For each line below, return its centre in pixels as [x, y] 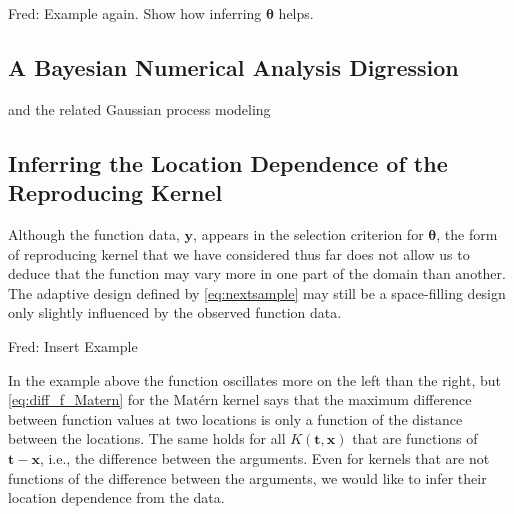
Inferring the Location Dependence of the [228, 162]
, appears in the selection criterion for [308, 233]
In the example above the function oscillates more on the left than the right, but [254, 379]
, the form [467, 233]
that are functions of [415, 438]
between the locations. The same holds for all [147, 438]
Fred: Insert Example [73, 345]
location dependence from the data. [116, 497]
